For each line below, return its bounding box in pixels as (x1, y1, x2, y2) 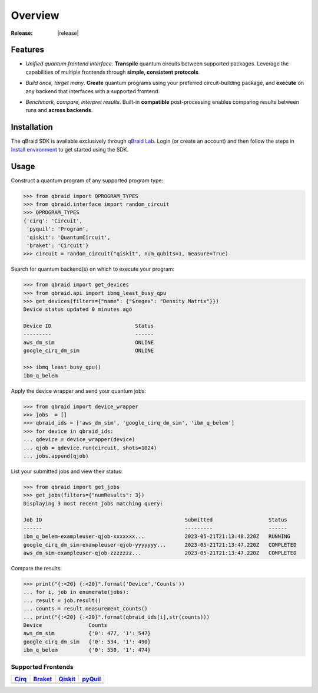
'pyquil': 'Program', (26, 226, 89, 232)
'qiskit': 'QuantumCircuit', (26, 234, 111, 241)
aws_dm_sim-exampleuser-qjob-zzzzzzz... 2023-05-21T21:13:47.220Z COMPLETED (23, 550, 297, 556)
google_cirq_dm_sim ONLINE (23, 347, 154, 354)
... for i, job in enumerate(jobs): (23, 589, 130, 596)
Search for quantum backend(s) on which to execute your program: (11, 265, 175, 272)
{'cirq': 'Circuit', (23, 217, 82, 224)
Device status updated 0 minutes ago (23, 306, 132, 313)
